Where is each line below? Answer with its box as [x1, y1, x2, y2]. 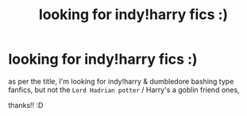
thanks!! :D [8, 100, 44, 110]
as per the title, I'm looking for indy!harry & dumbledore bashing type [8, 76, 234, 86]
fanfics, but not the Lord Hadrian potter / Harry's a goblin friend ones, [8, 85, 240, 95]
